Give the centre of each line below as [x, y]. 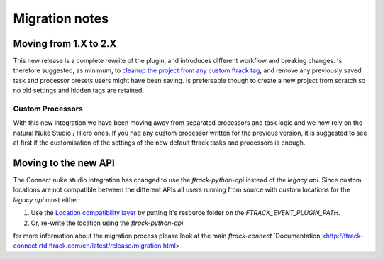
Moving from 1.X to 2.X [65, 44]
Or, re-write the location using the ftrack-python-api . [108, 223]
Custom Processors [48, 109]
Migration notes [61, 18]
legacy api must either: [47, 199]
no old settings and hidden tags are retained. [79, 90]
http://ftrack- [345, 236]
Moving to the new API [64, 163]
